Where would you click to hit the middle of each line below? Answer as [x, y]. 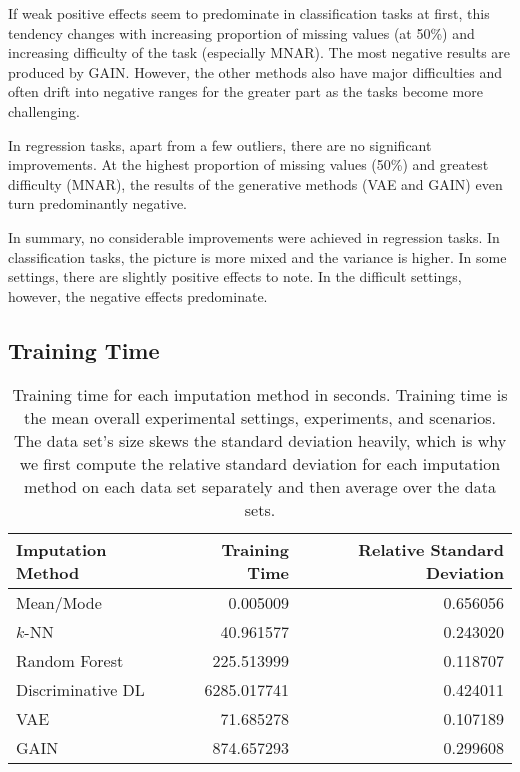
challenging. [44, 110]
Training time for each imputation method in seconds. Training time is [260, 394]
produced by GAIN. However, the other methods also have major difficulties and [255, 71]
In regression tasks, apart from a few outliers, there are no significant [220, 144]
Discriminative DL [80, 689]
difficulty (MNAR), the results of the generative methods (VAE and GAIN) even [255, 183]
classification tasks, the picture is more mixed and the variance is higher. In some [257, 256]
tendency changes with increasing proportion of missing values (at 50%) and [241, 32]
